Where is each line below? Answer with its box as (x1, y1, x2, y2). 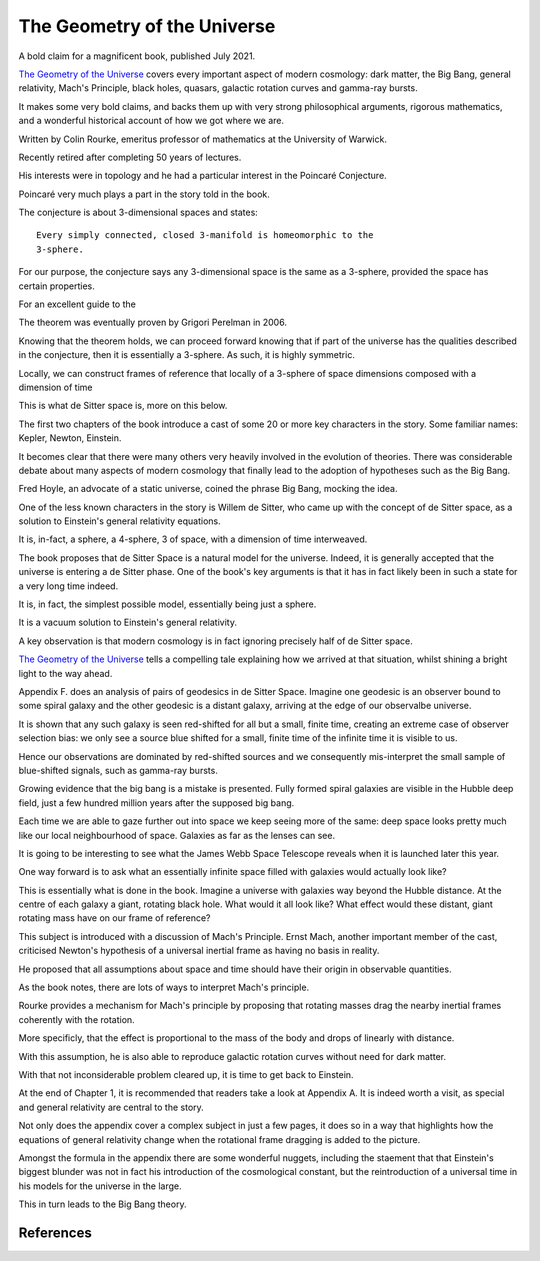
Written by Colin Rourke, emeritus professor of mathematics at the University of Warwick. (18, 133, 387, 145)
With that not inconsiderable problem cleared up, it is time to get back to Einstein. (18, 1068, 354, 1080)
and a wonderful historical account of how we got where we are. (18, 115, 285, 127)
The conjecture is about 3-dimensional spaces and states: (18, 206, 259, 219)
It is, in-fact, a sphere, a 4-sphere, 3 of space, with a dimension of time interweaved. (18, 533, 368, 545)
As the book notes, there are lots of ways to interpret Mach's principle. (18, 981, 310, 994)
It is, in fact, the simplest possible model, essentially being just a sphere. (18, 598, 317, 610)
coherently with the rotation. (18, 1013, 135, 1025)
